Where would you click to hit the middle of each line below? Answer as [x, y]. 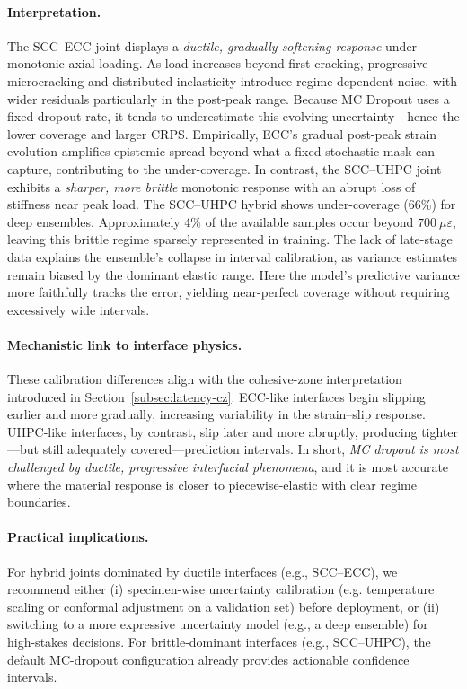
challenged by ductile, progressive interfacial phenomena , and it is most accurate [228, 467]
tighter [440, 431]
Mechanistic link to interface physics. [125, 344]
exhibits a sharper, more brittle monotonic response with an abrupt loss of [211, 186]
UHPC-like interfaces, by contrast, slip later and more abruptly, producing [212, 431]
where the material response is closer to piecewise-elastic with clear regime [212, 484]
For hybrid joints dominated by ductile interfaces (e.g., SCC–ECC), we [203, 571]
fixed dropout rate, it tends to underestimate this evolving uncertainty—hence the [233, 116]
